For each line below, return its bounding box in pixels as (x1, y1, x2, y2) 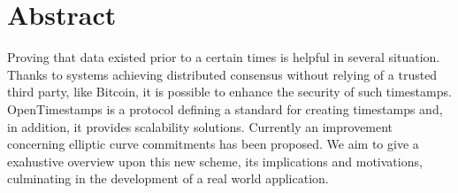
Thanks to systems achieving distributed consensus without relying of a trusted (7, 65, 438, 83)
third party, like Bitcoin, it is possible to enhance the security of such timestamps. (7, 82, 452, 101)
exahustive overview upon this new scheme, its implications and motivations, (7, 151, 423, 170)
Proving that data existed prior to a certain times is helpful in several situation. (7, 48, 440, 66)
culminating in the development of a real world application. (7, 169, 329, 188)
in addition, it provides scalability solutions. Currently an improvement (7, 117, 393, 135)
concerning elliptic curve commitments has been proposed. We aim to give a (7, 135, 419, 153)
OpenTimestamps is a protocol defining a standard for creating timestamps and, (7, 99, 443, 118)
